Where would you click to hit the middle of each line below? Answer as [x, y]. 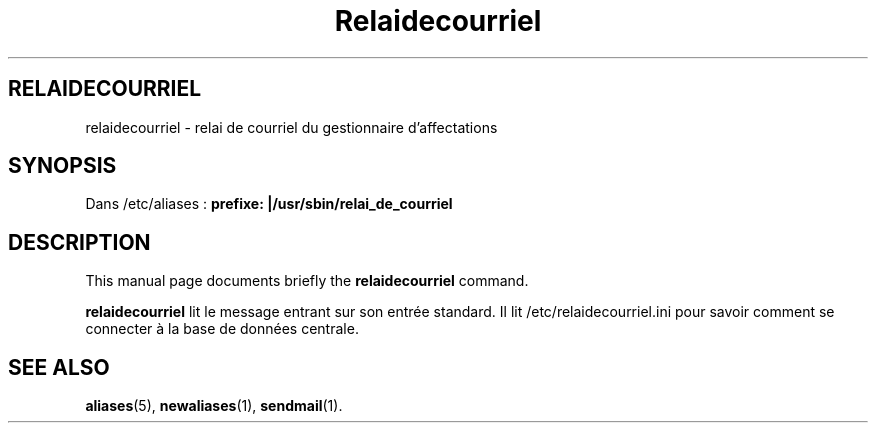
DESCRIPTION [79, 242]
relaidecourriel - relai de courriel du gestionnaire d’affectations [291, 127]
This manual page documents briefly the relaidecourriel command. [307, 281]
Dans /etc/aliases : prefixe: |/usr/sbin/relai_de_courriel [269, 204]
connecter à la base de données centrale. [222, 329]
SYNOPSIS [62, 166]
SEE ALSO [59, 367]
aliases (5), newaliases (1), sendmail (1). [214, 406]
